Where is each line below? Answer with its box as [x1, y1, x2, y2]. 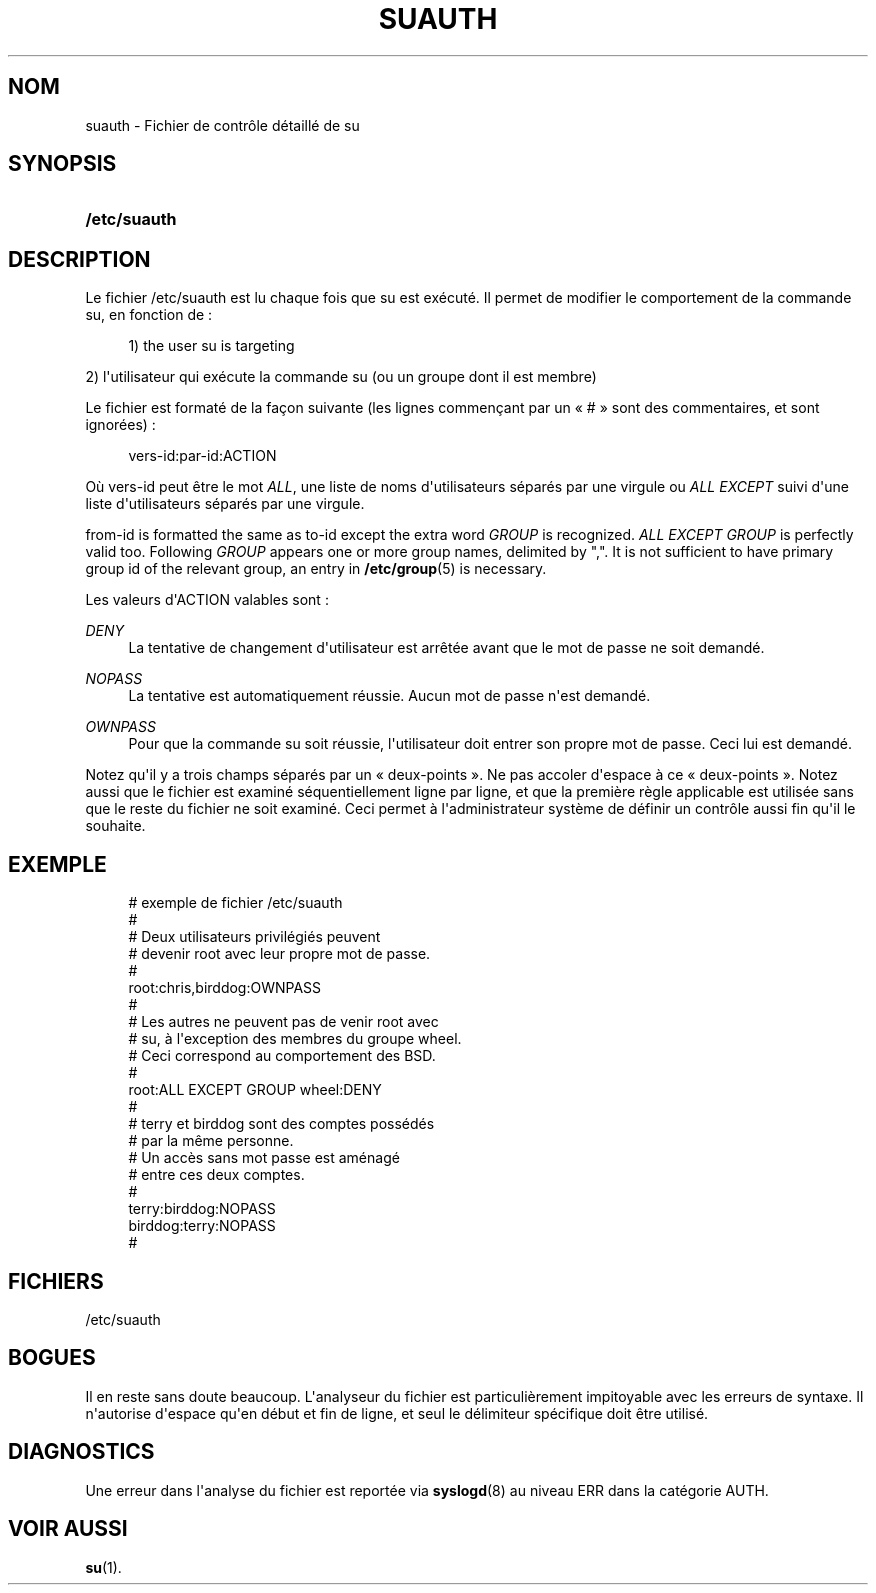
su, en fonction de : [85, 306, 213, 324]
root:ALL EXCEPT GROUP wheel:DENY [128, 1081, 382, 1099]
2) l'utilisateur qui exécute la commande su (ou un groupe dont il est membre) [85, 368, 597, 386]
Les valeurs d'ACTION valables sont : [85, 591, 329, 609]
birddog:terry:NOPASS [128, 1217, 276, 1235]
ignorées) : [85, 416, 156, 434]
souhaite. [85, 817, 146, 835]
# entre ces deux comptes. [128, 1166, 305, 1184]
